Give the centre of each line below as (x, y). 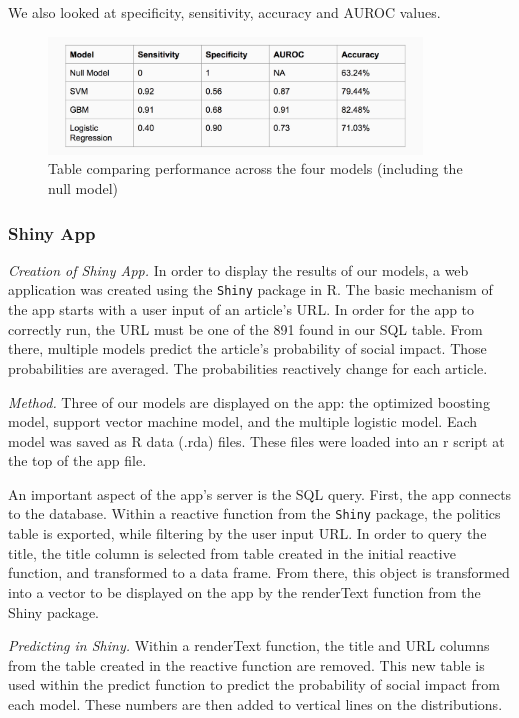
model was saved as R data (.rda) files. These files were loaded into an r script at (256, 440)
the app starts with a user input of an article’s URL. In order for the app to (241, 309)
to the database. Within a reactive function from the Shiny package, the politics (254, 513)
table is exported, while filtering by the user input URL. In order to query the (247, 533)
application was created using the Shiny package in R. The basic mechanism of (250, 289)
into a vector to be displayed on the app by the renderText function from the (244, 591)
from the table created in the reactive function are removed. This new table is (246, 664)
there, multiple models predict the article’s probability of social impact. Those (247, 348)
